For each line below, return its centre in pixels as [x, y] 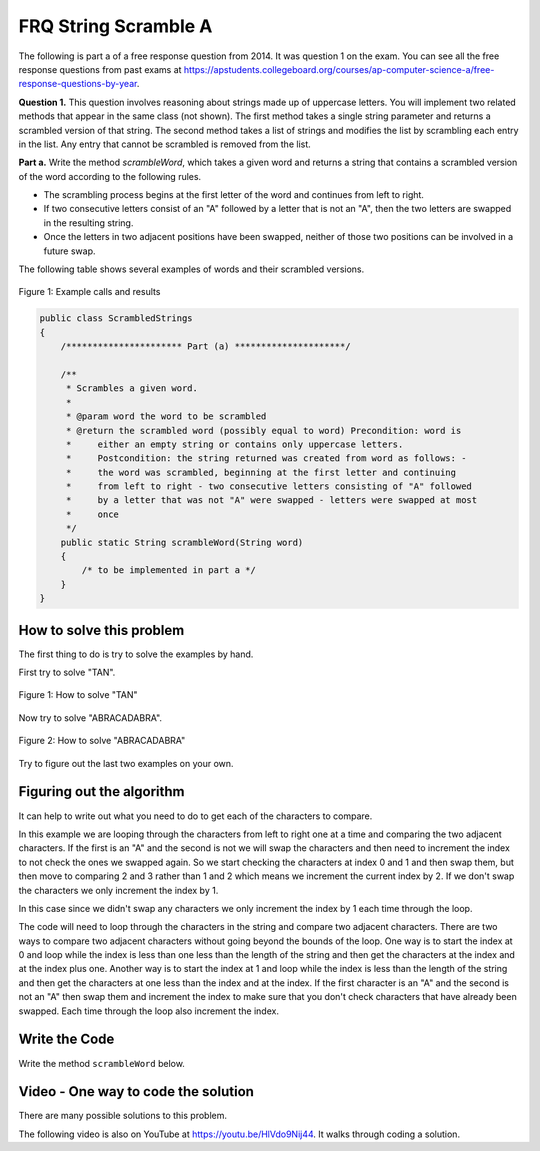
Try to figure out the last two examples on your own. [126, 763]
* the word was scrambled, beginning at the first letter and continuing [261, 472]
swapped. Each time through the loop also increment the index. [149, 1011]
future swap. [69, 251]
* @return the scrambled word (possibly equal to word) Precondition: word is [263, 430]
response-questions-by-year [77, 84]
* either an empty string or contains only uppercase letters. [234, 444]
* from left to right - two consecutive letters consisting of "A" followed [268, 486]
